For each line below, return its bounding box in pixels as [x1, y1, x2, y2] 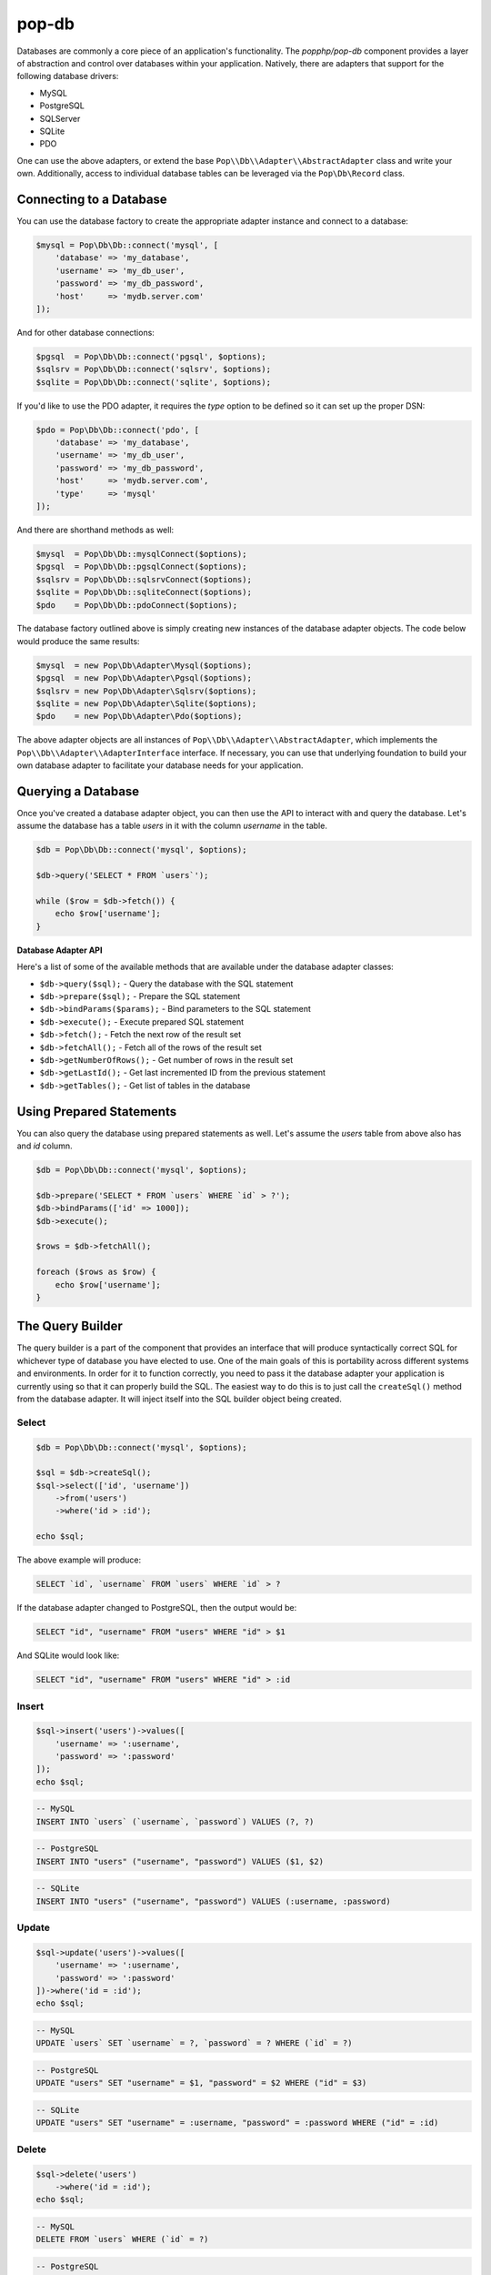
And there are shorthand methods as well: [16, 524, 175, 535]
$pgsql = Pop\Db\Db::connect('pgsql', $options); [35, 351, 267, 361]
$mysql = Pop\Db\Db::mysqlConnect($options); [35, 549, 247, 559]
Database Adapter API [16, 945, 103, 955]
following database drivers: [16, 71, 119, 82]
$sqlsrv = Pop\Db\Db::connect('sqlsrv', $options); [35, 364, 272, 375]
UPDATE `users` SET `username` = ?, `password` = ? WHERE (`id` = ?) [35, 2038, 353, 2048]
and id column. [16, 1140, 73, 1151]
